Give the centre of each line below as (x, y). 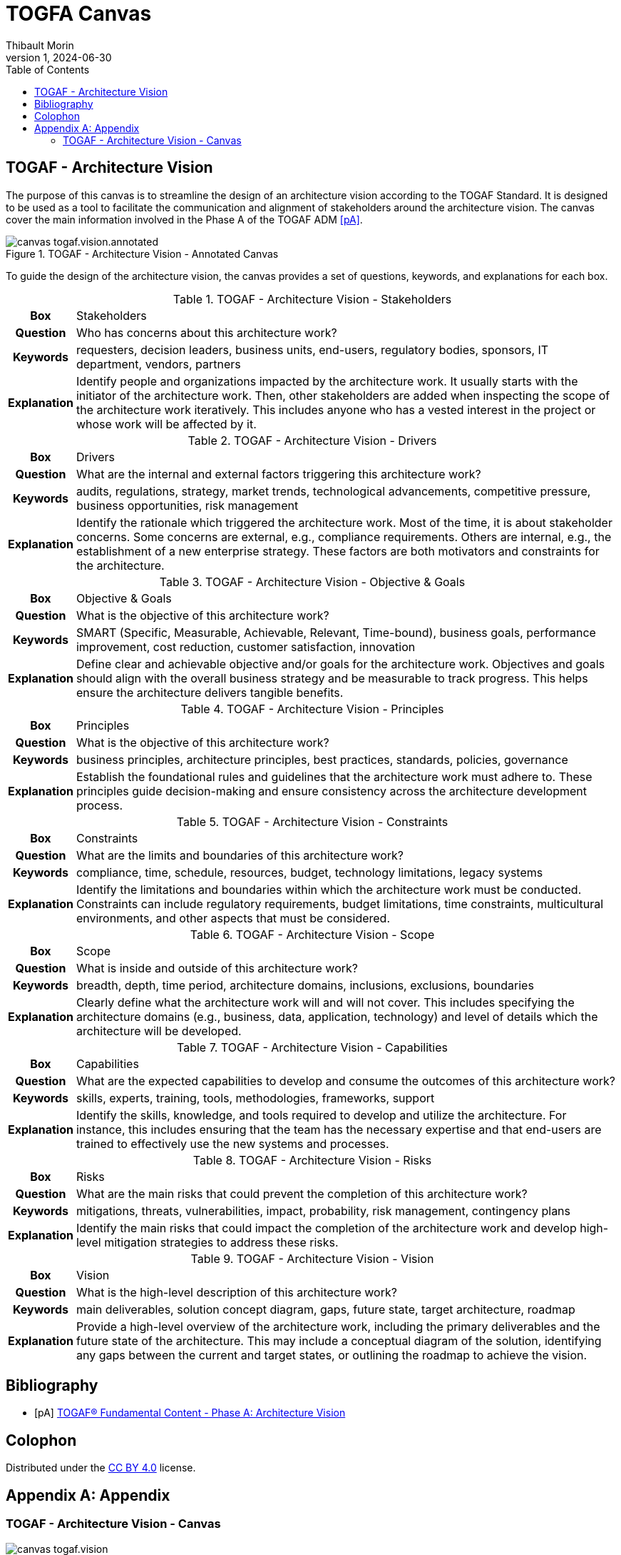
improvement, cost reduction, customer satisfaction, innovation (246, 646)
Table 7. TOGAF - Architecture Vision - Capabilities (312, 1047)
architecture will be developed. (159, 1031)
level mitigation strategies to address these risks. (207, 1242)
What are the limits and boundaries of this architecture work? (240, 855)
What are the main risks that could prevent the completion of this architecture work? (302, 1193)
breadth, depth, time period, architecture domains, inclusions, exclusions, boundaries (305, 985)
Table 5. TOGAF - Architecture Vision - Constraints (312, 821)
